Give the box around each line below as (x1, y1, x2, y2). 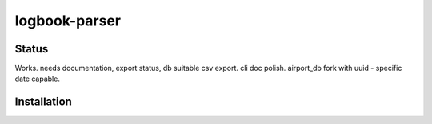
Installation (14, 95, 72, 109)
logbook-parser (14, 12, 122, 29)
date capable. (14, 74, 60, 83)
